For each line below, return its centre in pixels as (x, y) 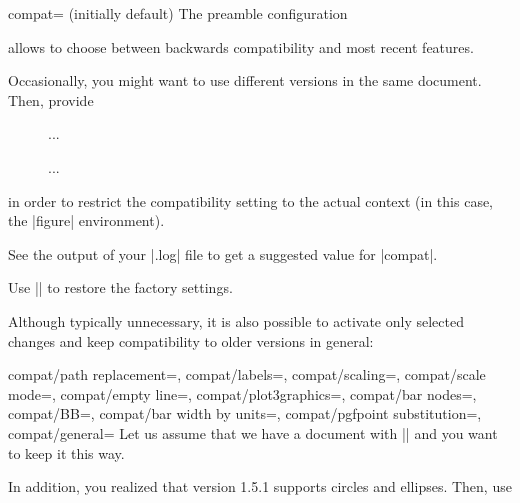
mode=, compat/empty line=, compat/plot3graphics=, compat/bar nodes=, (242, 393)
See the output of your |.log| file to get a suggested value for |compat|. (223, 253)
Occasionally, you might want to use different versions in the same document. (245, 80)
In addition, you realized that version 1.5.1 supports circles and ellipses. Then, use (260, 486)
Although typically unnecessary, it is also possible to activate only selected (236, 320)
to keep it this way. (66, 452)
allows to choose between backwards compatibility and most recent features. (241, 46)
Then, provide (51, 99)
